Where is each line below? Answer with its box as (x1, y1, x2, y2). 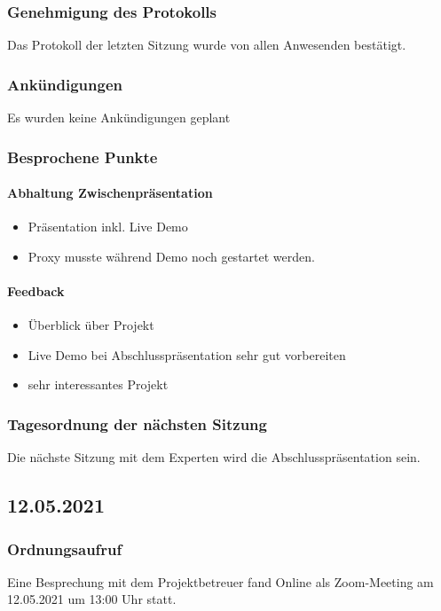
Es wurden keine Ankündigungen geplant (7, 108, 231, 127)
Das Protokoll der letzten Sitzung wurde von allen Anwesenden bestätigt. (7, 35, 406, 54)
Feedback (7, 282, 65, 301)
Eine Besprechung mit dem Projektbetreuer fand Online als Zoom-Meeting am (7, 572, 434, 591)
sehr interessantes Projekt (28, 375, 169, 394)
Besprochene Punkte (7, 145, 158, 168)
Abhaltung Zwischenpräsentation (7, 184, 213, 202)
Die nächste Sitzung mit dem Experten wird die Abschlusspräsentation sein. (7, 448, 421, 466)
